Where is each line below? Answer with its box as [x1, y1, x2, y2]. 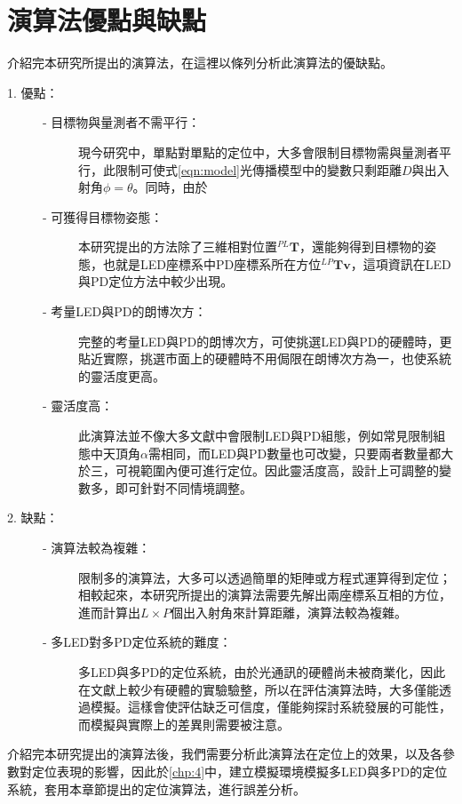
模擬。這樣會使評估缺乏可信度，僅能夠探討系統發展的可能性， [90, 697, 451, 716]
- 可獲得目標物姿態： [43, 207, 163, 226]
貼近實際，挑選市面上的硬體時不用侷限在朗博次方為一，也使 [78, 349, 426, 368]
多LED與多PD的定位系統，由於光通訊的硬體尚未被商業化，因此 [78, 662, 446, 681]
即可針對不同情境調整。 [115, 478, 252, 497]
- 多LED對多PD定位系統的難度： [43, 633, 232, 651]
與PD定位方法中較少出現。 [78, 272, 234, 291]
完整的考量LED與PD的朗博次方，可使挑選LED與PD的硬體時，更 [78, 331, 452, 350]
